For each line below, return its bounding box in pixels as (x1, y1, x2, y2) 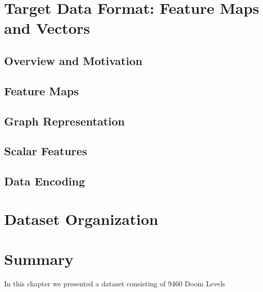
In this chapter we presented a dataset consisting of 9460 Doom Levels (4, 278, 226, 288)
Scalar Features (4, 143, 87, 159)
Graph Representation (4, 113, 125, 129)
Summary (4, 248, 74, 269)
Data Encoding (4, 173, 85, 189)
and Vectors (4, 17, 90, 38)
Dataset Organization (4, 208, 158, 229)
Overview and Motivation (4, 52, 143, 68)
